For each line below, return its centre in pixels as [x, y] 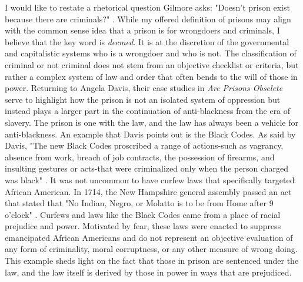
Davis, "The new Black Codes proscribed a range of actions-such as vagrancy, [144, 145]
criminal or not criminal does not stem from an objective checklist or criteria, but [152, 64]
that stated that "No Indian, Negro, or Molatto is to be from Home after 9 [139, 203]
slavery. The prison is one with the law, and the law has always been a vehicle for [152, 122]
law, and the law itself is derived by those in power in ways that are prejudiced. [148, 272]
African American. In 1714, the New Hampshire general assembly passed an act [148, 191]
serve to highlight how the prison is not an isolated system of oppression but [143, 99]
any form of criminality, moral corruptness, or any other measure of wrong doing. [151, 249]
